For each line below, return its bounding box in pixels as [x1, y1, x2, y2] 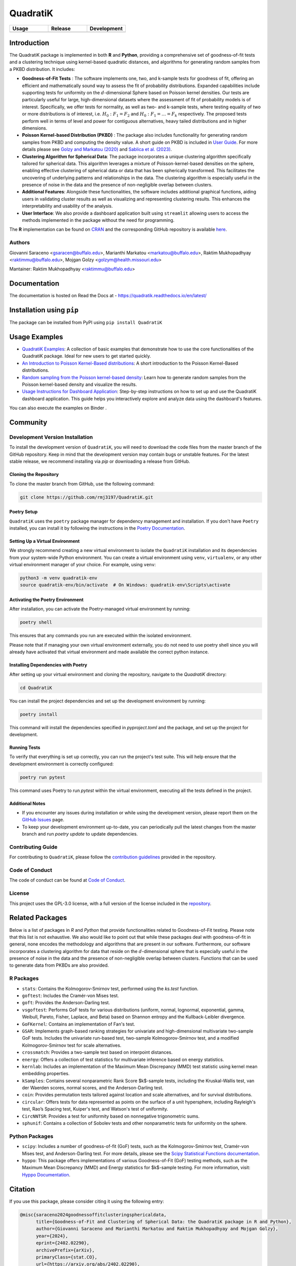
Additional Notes [9, 800, 45, 806]
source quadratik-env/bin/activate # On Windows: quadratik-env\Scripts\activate [20, 582, 231, 588]
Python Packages [9, 1132, 54, 1139]
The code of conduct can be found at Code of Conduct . [9, 877, 126, 883]
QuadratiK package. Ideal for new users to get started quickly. [22, 353, 152, 359]
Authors [9, 239, 30, 246]
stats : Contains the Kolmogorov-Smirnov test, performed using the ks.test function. [22, 985, 199, 992]
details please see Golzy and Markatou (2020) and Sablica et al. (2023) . [22, 146, 172, 152]
